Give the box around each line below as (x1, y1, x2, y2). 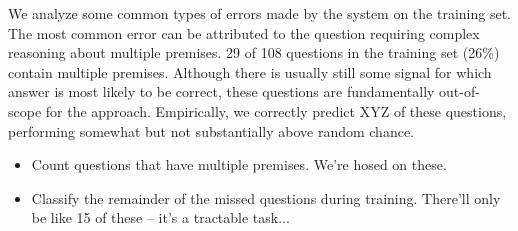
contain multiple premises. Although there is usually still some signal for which (8, 61, 492, 82)
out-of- (439, 81, 480, 102)
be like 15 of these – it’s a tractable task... (31, 207, 290, 228)
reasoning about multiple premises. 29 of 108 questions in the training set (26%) (8, 42, 500, 63)
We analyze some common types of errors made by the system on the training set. (8, 3, 511, 23)
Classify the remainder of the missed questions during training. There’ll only (31, 187, 501, 208)
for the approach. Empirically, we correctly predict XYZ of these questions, (45, 100, 507, 121)
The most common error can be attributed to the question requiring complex (8, 22, 480, 43)
